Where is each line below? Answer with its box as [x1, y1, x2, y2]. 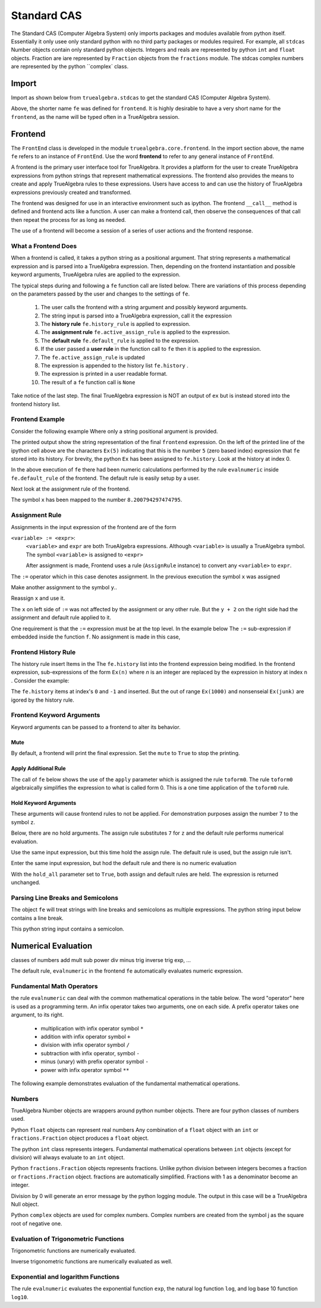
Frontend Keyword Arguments [11, 711, 100, 719]
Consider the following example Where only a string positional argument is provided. [11, 427, 218, 435]
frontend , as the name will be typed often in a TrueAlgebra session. [11, 113, 180, 120]
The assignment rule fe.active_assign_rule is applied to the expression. [40, 329, 231, 336]
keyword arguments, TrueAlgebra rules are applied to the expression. [11, 271, 181, 278]
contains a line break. [11, 914, 64, 922]
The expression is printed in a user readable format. [40, 370, 168, 378]
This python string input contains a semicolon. [11, 925, 125, 932]
